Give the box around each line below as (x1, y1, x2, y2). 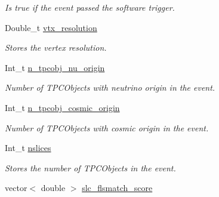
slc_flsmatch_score (82, 181, 153, 194)
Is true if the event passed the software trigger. (5, 1, 175, 13)
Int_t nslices (5, 141, 51, 154)
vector (5, 181, 27, 194)
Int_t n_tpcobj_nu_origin (5, 61, 105, 73)
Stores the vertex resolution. (5, 41, 107, 54)
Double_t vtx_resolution (5, 21, 97, 33)
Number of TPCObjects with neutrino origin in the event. (5, 81, 215, 94)
